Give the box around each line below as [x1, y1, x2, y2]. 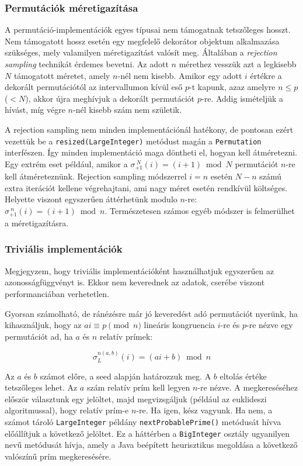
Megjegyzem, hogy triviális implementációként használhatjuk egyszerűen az [5, 264, 274, 277]
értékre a [250, 69, 282, 81]
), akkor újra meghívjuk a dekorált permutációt [25, 92, 195, 104]
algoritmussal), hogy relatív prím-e [5, 404, 129, 416]
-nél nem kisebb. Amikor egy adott [117, 69, 242, 81]
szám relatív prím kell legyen [86, 381, 190, 393]
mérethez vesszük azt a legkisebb [179, 58, 297, 70]
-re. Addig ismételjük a [201, 92, 284, 104]
